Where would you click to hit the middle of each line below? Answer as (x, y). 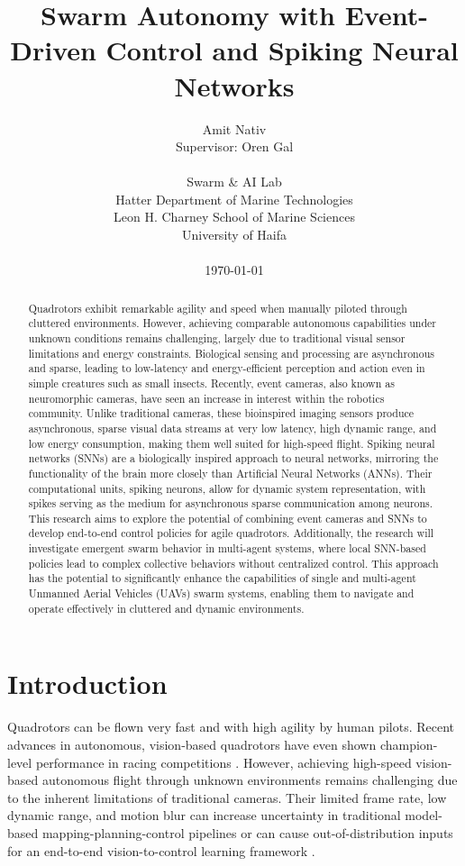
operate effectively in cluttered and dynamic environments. (166, 608)
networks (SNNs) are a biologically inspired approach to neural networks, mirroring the (233, 458)
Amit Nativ (234, 128)
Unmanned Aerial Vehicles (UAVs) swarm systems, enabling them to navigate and (221, 593)
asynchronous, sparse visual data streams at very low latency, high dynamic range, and (232, 428)
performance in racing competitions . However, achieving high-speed (223, 762)
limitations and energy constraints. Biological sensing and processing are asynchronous (231, 353)
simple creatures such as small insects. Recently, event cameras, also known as (211, 383)
